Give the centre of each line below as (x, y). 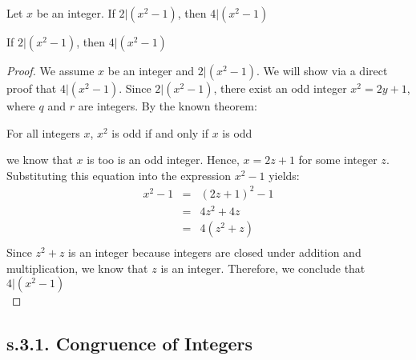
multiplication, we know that (77, 268)
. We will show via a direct (322, 70)
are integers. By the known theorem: (168, 106)
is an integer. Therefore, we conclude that (263, 268)
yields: (284, 175)
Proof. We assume (50, 70)
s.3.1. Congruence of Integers (130, 344)
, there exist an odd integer (280, 88)
